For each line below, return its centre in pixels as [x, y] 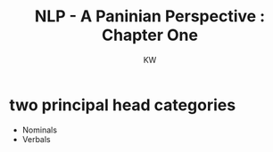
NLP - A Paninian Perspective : [150, 16]
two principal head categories [123, 105]
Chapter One [150, 35]
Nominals [40, 130]
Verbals [36, 139]
